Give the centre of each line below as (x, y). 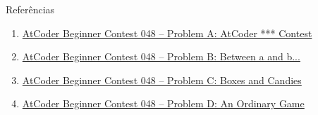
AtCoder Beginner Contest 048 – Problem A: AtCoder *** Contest (167, 33)
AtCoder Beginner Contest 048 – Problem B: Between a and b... (161, 56)
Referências (30, 9)
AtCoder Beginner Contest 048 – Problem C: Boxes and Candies (162, 80)
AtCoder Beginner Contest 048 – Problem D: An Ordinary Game (163, 103)
